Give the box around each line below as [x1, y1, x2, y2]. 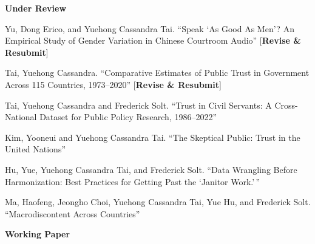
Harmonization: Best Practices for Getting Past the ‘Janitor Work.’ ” [5, 175, 260, 188]
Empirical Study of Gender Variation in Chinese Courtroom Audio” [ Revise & [5, 34, 301, 47]
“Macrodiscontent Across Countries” [5, 207, 140, 220]
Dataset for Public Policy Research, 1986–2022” [39, 110, 217, 123]
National [5, 110, 37, 123]
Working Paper [5, 228, 70, 240]
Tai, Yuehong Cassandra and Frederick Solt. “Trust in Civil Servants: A [5, 98, 272, 111]
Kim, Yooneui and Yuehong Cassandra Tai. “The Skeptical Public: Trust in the [5, 130, 300, 143]
